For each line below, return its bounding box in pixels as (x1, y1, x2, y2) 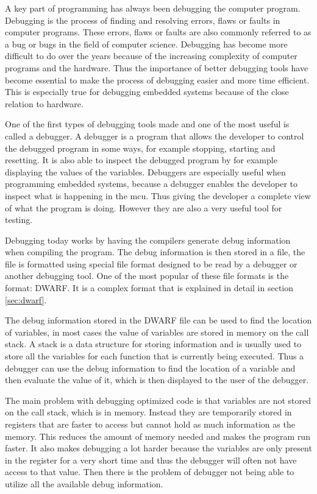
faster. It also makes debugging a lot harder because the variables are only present (5, 442, 312, 454)
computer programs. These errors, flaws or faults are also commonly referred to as (5, 26, 312, 38)
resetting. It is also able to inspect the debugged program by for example (5, 153, 277, 166)
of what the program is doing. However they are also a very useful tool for (5, 201, 282, 214)
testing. (5, 213, 33, 226)
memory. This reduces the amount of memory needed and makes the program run (5, 429, 310, 442)
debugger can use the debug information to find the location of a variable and (5, 361, 296, 374)
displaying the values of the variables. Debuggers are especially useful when (5, 165, 286, 178)
